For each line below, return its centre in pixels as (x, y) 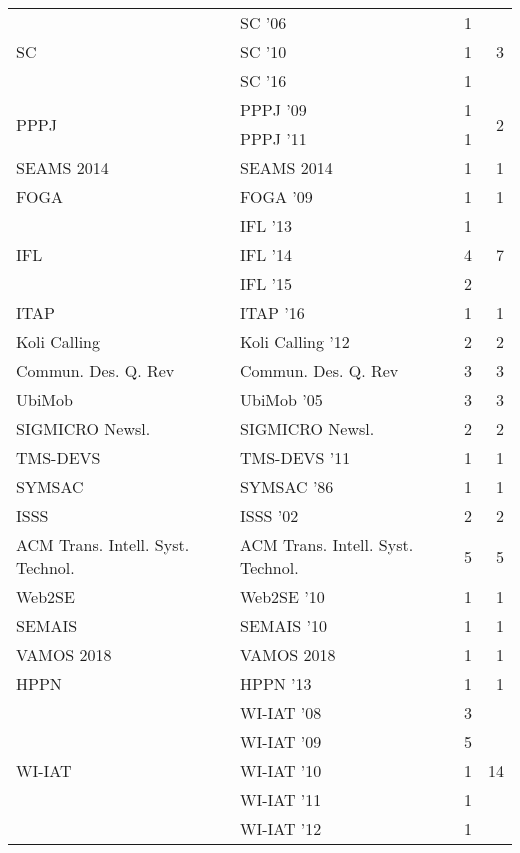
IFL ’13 (265, 225)
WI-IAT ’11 (280, 799)
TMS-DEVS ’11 (295, 457)
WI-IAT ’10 (280, 770)
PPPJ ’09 (273, 109)
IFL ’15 (265, 283)
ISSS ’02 (269, 515)
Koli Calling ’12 (294, 341)
